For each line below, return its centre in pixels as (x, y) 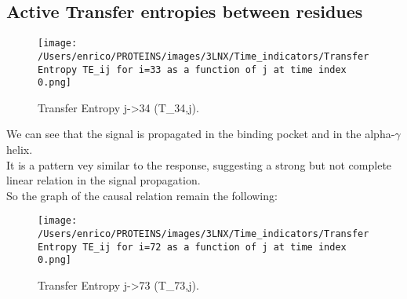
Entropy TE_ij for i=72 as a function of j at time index (192, 247)
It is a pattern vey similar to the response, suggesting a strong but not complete (199, 164)
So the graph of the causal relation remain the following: (142, 195)
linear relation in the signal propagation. (104, 180)
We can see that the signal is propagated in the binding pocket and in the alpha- (201, 134)
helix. (20, 149)
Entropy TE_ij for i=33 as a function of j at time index (192, 69)
